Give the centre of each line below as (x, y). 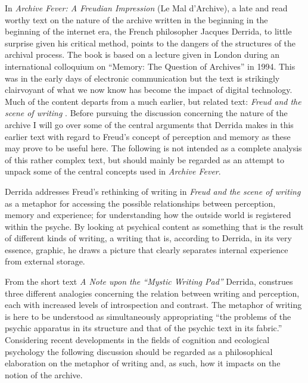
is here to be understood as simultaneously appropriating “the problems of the (148, 316)
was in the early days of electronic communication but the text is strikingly (142, 78)
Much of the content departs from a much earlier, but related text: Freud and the (153, 101)
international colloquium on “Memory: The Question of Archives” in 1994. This (150, 66)
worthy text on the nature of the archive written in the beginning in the (136, 19)
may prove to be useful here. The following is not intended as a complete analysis (153, 148)
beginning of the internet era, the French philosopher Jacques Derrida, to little (148, 31)
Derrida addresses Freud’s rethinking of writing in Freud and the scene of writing (153, 191)
